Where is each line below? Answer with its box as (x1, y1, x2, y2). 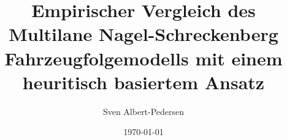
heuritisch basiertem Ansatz (22, 69, 265, 94)
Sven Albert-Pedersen (102, 105, 185, 117)
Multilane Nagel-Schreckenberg (9, 21, 278, 46)
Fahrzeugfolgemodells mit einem (4, 45, 283, 70)
